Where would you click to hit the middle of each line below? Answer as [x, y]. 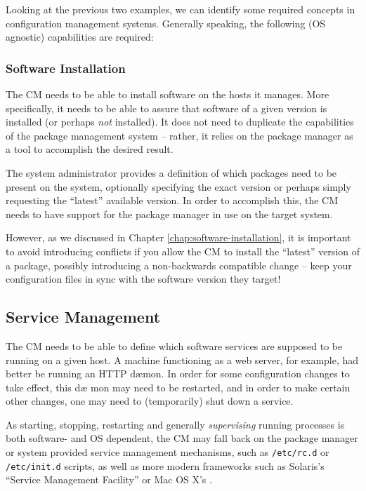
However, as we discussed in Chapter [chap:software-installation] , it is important [178, 237]
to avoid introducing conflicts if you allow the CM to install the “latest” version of [183, 251]
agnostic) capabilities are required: [80, 37]
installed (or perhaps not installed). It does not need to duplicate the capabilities [180, 122]
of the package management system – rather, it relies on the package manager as [179, 135]
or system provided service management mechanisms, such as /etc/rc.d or [168, 452]
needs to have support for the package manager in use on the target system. [169, 214]
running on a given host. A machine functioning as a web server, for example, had [182, 359]
